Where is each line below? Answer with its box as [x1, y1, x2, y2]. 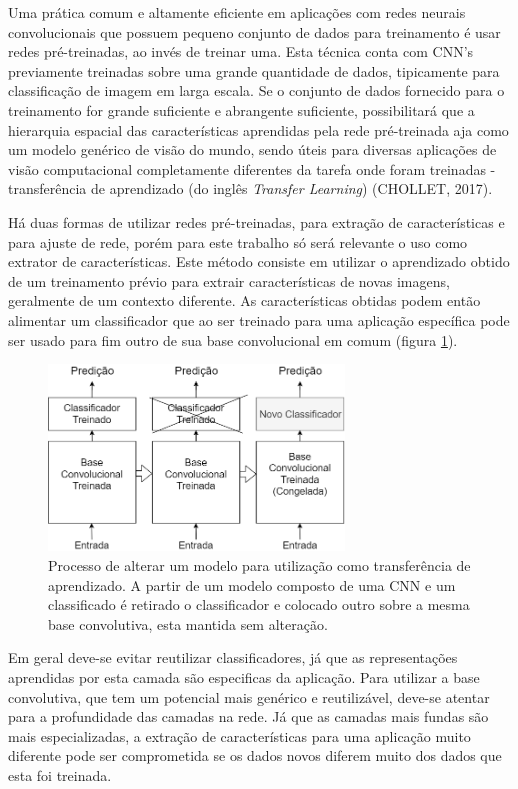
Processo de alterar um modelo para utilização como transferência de [48, 555, 471, 576]
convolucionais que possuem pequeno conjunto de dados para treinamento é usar [8, 21, 501, 42]
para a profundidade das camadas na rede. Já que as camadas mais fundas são [8, 706, 489, 727]
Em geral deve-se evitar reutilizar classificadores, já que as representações [8, 647, 458, 668]
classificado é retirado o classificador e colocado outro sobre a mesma [48, 594, 470, 615]
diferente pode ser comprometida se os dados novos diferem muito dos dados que [8, 745, 502, 766]
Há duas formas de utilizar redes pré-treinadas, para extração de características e [8, 211, 505, 232]
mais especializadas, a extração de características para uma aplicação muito [8, 725, 471, 746]
